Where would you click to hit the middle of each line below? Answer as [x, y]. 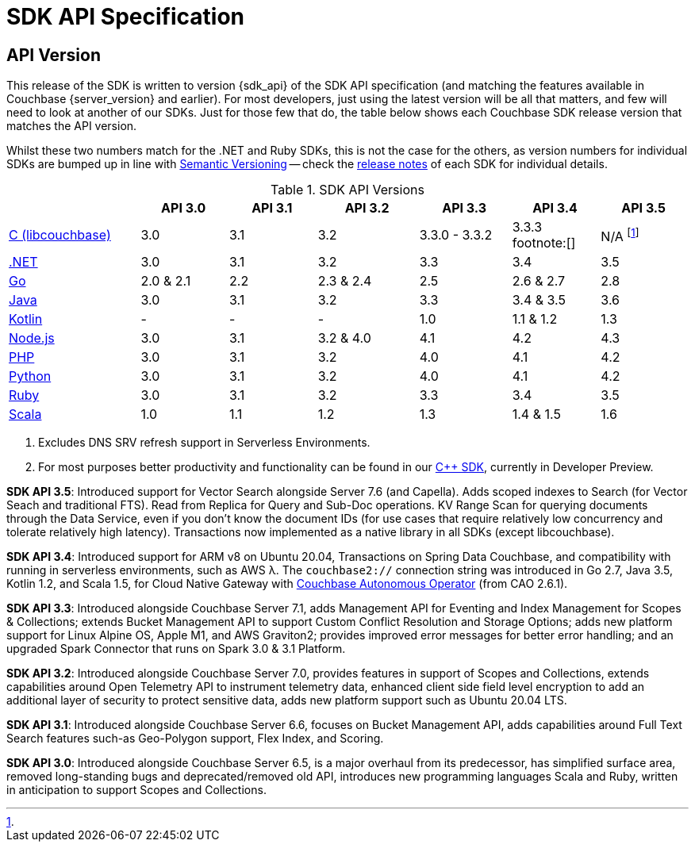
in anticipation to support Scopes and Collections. [136, 790]
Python [30, 376]
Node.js [32, 338]
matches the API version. [72, 126]
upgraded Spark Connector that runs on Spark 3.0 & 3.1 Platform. [176, 649]
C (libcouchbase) [60, 235]
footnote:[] [544, 243]
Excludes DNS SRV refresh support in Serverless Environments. [204, 443]
